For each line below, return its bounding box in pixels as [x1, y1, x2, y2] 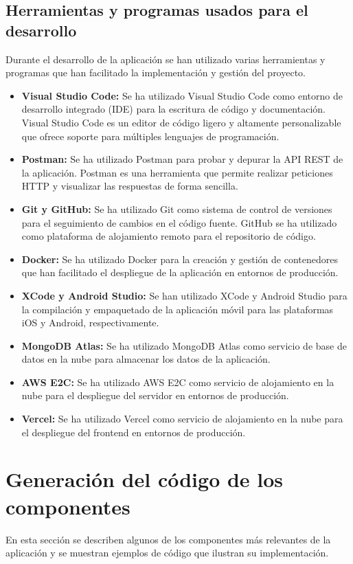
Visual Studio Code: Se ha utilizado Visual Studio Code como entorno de [21, 88, 343, 102]
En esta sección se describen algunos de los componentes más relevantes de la [5, 532, 331, 546]
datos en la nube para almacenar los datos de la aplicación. [21, 352, 271, 366]
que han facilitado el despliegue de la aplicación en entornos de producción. [21, 265, 339, 280]
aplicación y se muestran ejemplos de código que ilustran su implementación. [5, 545, 329, 560]
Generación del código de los [5, 465, 284, 493]
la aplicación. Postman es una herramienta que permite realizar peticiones [21, 165, 333, 179]
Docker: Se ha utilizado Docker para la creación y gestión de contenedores [21, 251, 338, 266]
